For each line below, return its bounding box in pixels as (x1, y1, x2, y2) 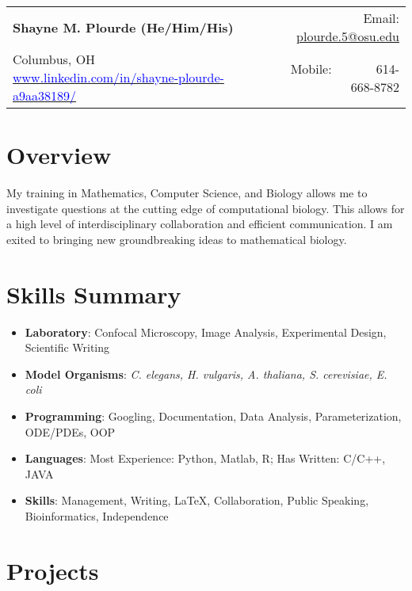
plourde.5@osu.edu (296, 27, 399, 45)
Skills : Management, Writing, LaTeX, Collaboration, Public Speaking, (25, 492, 369, 509)
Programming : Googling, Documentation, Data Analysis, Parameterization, (25, 408, 402, 424)
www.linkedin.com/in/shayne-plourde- (13, 68, 224, 86)
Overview (6, 139, 112, 171)
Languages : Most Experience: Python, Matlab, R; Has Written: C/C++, (25, 450, 386, 467)
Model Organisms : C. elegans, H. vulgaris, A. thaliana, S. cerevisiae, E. (25, 365, 387, 382)
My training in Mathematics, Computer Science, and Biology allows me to (6, 185, 368, 201)
